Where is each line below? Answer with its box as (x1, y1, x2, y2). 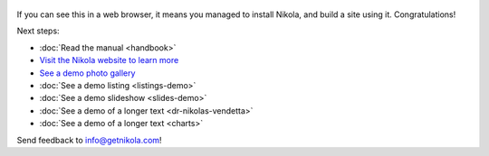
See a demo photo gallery (39, 68, 136, 78)
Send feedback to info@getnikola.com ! (16, 134, 162, 145)
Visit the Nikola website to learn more (39, 55, 179, 66)
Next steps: (16, 25, 60, 36)
